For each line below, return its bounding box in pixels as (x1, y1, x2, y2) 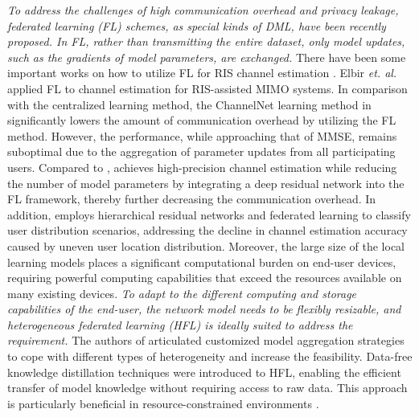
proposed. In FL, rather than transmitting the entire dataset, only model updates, (7, 33, 405, 50)
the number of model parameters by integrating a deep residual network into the (7, 174, 405, 191)
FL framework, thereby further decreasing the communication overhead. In (7, 190, 376, 207)
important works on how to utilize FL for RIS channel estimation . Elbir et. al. (7, 64, 397, 81)
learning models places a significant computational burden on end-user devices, (7, 253, 396, 270)
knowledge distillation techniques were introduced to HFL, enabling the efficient (7, 363, 401, 380)
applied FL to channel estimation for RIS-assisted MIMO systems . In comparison (7, 80, 408, 96)
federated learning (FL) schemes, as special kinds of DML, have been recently (7, 17, 386, 34)
